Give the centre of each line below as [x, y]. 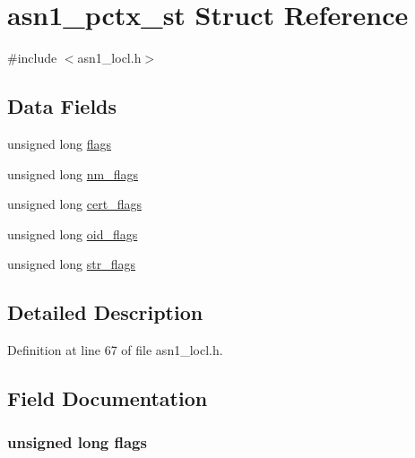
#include [32, 58]
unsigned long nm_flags [73, 173]
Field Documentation [108, 398]
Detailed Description [105, 312]
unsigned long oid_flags [73, 233]
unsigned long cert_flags [74, 204]
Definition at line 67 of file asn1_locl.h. [115, 350]
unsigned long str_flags [72, 264]
